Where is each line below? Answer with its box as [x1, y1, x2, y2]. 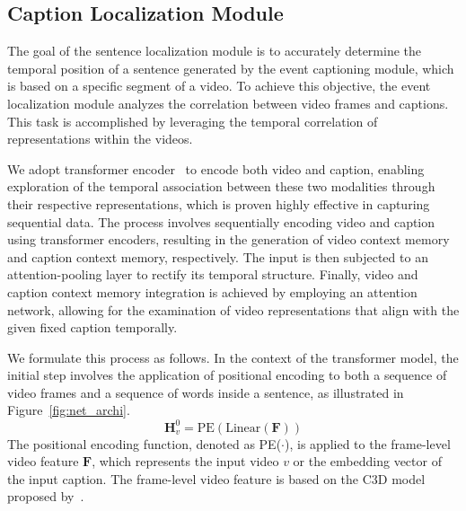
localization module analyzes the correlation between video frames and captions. [7, 93, 449, 112]
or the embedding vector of [293, 452, 442, 471]
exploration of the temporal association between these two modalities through [7, 177, 435, 196]
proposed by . [7, 487, 84, 506]
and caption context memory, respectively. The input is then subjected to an [7, 247, 428, 266]
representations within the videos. [7, 129, 193, 148]
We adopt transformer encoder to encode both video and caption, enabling [7, 159, 425, 178]
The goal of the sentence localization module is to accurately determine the [7, 41, 422, 60]
